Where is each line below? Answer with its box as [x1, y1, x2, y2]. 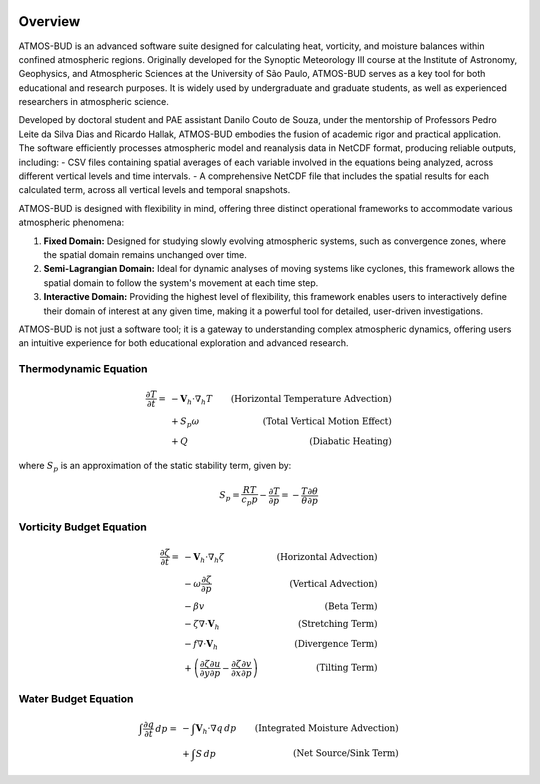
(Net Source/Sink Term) [293, 748, 399, 759]
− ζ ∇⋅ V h [183, 618, 220, 632]
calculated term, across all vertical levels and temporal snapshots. [18, 184, 291, 196]
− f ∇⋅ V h [183, 638, 219, 652]
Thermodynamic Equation [18, 362, 149, 376]
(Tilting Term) [315, 662, 378, 674]
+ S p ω [171, 416, 200, 429]
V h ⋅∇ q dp [195, 723, 237, 736]
